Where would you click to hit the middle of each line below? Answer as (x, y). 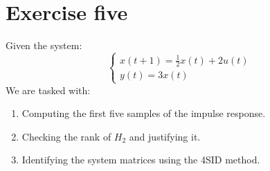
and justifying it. (165, 136)
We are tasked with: (48, 90)
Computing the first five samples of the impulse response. (144, 113)
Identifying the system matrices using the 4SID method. (141, 160)
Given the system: (44, 45)
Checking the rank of (66, 136)
